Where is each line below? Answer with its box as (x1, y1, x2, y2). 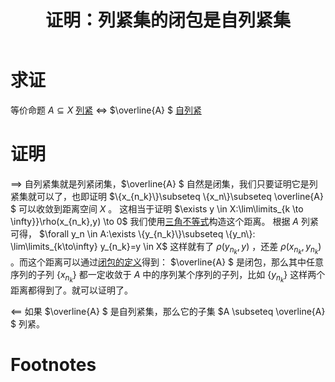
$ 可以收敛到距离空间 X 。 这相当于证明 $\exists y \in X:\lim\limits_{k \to (10, 202, 304, 215)
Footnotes (10, 354, 97, 376)
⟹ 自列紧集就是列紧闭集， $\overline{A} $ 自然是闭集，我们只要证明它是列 (10, 177, 318, 190)
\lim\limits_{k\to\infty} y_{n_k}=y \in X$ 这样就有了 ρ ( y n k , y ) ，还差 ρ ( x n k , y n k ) (10, 240, 322, 256)
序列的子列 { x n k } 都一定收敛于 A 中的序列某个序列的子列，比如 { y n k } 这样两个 (10, 269, 326, 285)
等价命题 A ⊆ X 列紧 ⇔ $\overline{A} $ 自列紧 (10, 104, 202, 116)
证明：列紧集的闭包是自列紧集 (44, 9, 291, 32)
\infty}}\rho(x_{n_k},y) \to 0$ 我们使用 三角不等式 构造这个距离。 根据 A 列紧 (10, 215, 319, 227)
